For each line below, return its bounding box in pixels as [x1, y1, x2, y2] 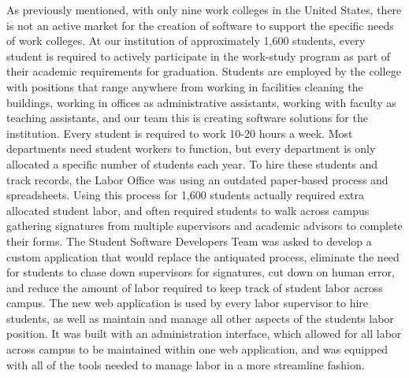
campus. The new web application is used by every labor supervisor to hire [6, 295, 369, 311]
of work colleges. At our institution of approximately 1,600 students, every [6, 32, 366, 49]
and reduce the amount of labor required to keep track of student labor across [6, 279, 383, 295]
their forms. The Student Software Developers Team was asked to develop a [6, 232, 372, 249]
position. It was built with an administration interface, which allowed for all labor [6, 325, 402, 342]
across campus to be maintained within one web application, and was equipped [6, 341, 389, 358]
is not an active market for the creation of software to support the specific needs [6, 17, 394, 33]
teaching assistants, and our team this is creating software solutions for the [6, 109, 368, 126]
